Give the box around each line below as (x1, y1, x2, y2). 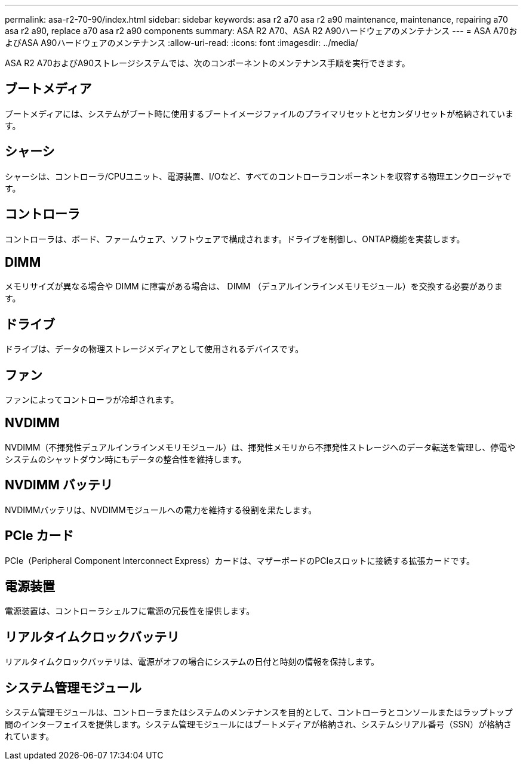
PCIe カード (5, 528, 74, 544)
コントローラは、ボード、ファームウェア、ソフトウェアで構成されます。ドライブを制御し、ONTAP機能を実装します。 (5, 233, 465, 244)
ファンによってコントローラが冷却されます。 (5, 394, 179, 405)
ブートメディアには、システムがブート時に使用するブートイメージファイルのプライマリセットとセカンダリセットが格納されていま (5, 108, 513, 119)
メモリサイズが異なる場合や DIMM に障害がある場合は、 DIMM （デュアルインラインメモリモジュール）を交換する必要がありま (5, 281, 503, 292)
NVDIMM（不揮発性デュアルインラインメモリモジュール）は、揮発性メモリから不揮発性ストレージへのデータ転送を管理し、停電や (5, 442, 516, 452)
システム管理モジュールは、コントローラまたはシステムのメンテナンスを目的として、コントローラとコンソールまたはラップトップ (5, 707, 513, 718)
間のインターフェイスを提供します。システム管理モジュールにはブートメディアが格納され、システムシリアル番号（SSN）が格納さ (5, 719, 512, 730)
